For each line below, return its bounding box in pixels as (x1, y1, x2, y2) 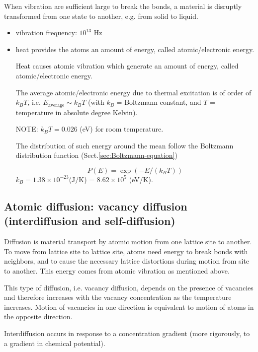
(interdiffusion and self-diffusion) (4, 213, 175, 228)
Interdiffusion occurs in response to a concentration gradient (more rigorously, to (4, 328, 250, 338)
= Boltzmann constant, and (116, 97, 201, 107)
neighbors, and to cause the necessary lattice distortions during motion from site (4, 256, 250, 266)
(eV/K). (129, 174, 153, 184)
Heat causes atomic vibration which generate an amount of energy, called (15, 61, 239, 71)
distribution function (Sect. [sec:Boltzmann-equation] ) (15, 150, 177, 160)
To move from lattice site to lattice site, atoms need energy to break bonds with (4, 246, 248, 256)
